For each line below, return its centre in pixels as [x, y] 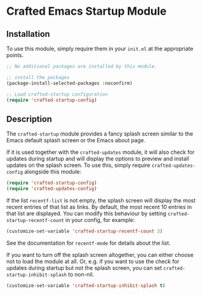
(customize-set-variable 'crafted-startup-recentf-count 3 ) [85, 231]
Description [29, 119]
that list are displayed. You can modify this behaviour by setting [86, 213]
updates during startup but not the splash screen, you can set [84, 267]
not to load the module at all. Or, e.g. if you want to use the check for [93, 261]
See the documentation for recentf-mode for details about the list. [88, 243]
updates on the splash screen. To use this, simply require [78, 165]
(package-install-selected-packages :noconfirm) [69, 83]
